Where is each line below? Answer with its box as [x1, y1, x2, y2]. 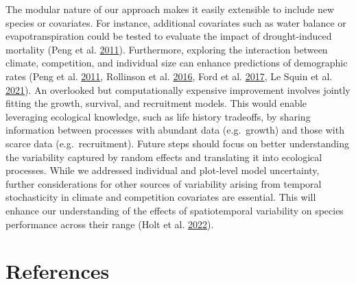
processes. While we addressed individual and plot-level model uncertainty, [5, 163, 320, 177]
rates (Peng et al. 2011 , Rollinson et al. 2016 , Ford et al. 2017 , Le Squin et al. [5, 69, 333, 83]
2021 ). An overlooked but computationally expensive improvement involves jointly [5, 82, 351, 97]
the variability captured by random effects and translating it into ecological [5, 149, 322, 164]
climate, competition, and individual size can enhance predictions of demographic [5, 55, 348, 70]
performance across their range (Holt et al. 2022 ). [5, 216, 214, 231]
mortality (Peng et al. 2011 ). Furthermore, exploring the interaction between [5, 42, 328, 56]
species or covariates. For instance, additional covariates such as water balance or [5, 15, 346, 29]
